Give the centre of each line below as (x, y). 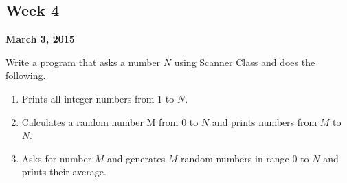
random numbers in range (235, 158)
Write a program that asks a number (83, 62)
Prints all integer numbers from (88, 98)
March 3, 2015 (40, 39)
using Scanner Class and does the (245, 62)
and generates (136, 158)
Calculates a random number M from (100, 121)
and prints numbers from (265, 121)
